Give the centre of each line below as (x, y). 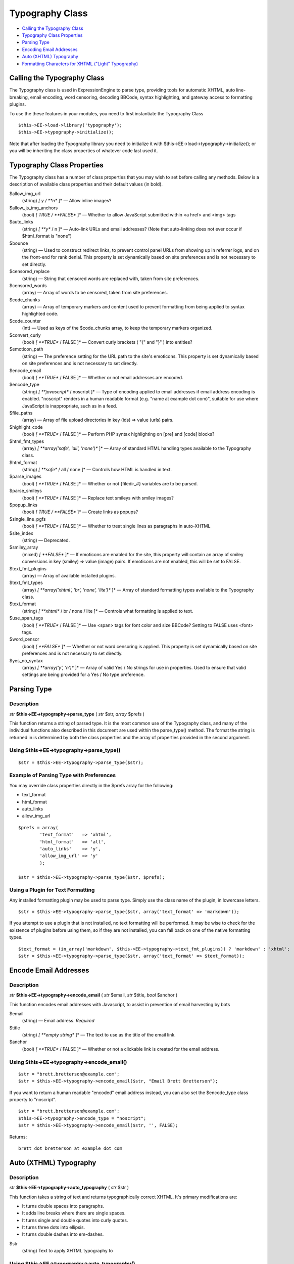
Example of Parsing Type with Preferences (63, 775)
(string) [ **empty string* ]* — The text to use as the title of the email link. (99, 1035)
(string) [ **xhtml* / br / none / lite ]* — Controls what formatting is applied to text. (108, 611)
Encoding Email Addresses (50, 49)
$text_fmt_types (26, 583)
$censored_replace (30, 272)
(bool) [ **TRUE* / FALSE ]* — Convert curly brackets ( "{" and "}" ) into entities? (107, 342)
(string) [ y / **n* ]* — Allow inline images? (67, 201)
